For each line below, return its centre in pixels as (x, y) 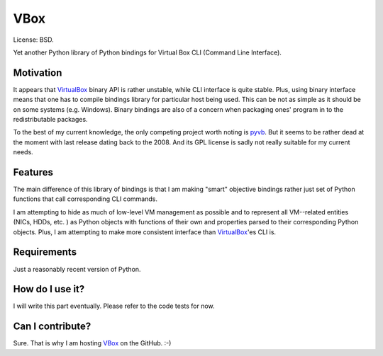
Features (33, 172)
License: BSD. (33, 40)
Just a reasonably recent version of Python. (77, 269)
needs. (23, 152)
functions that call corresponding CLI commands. (85, 199)
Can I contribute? (52, 327)
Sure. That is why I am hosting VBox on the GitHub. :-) (92, 343)
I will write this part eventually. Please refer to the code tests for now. (114, 306)
